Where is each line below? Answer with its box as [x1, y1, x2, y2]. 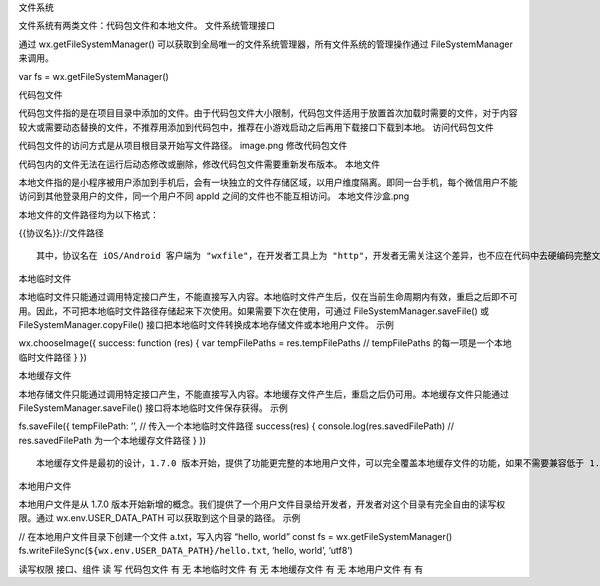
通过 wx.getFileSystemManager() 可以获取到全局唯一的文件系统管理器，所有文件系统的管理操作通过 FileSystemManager [18, 38, 514, 50]
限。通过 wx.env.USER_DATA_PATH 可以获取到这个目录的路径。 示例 [18, 512, 301, 524]
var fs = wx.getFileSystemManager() [18, 70, 169, 82]
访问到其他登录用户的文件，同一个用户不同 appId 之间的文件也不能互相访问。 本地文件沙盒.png [18, 190, 410, 202]
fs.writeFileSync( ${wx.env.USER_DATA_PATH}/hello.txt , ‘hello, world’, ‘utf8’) [18, 545, 354, 557]
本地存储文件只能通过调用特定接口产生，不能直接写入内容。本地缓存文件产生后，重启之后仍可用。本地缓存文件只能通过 [18, 388, 509, 400]
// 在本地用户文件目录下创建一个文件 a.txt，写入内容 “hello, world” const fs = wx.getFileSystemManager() [18, 530, 453, 542]
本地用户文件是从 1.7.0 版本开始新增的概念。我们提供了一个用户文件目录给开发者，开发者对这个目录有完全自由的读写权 [18, 498, 506, 510]
